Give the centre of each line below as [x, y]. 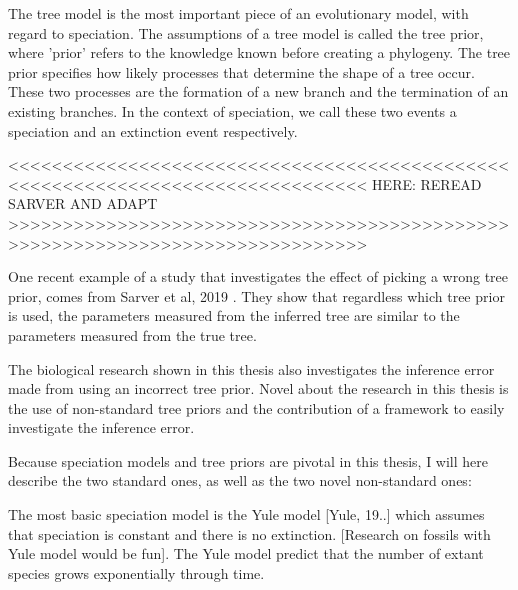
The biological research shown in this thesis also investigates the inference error [251, 368]
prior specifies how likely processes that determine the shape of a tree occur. [241, 71]
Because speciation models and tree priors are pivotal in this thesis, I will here [248, 460]
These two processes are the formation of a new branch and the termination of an [258, 91]
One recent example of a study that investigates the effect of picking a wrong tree [258, 276]
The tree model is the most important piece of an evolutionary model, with [238, 13]
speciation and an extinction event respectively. [153, 130]
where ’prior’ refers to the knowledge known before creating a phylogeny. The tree [259, 52]
